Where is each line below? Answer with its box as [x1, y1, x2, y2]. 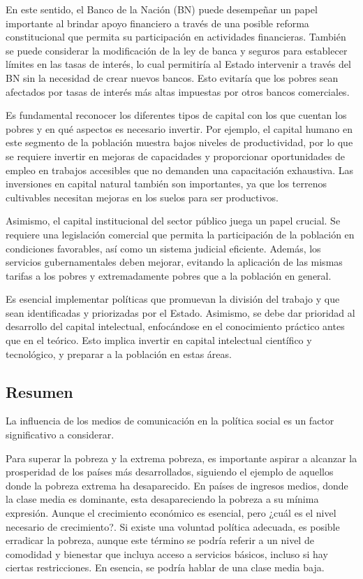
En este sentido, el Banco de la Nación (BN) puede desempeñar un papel [6, 2, 318, 16]
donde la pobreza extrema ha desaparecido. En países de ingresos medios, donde [6, 478, 348, 492]
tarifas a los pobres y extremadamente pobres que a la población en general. [6, 268, 332, 283]
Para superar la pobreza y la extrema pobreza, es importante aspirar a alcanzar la [6, 450, 357, 465]
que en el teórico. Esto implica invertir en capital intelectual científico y [6, 333, 312, 348]
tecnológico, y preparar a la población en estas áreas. [6, 346, 232, 361]
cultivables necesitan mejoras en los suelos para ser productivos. [6, 190, 279, 204]
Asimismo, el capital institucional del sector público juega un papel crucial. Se [6, 213, 341, 228]
